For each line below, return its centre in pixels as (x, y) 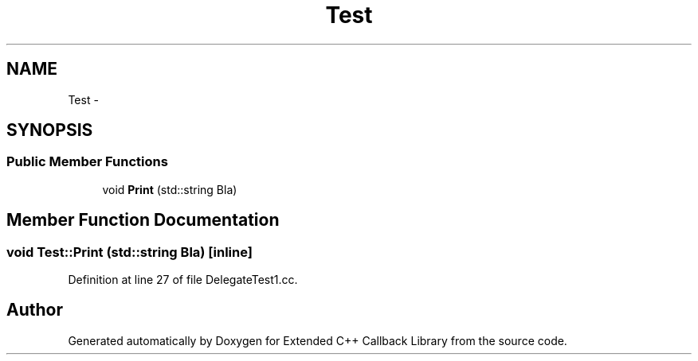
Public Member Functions (87, 162)
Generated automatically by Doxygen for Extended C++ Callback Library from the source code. (318, 340)
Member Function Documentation (143, 220)
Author (35, 310)
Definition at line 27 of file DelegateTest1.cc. (183, 280)
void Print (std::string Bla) (170, 189)
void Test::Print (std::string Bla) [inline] (129, 252)
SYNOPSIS (50, 130)
